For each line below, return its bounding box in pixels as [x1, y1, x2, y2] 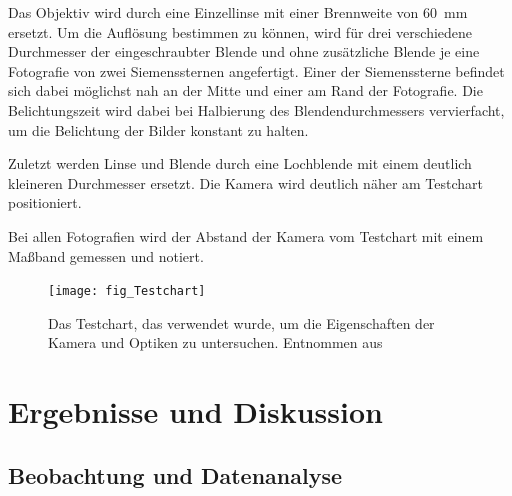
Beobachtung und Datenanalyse [8, 459, 343, 490]
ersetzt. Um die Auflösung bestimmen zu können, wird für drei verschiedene [8, 21, 473, 42]
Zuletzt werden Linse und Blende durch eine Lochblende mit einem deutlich [8, 153, 472, 174]
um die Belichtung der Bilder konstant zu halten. [8, 119, 309, 140]
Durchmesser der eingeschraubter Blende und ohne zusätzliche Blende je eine [8, 41, 480, 62]
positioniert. [8, 192, 82, 213]
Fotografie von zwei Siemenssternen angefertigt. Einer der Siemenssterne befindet [8, 60, 505, 81]
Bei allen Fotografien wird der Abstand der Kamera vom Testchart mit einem [8, 225, 484, 246]
